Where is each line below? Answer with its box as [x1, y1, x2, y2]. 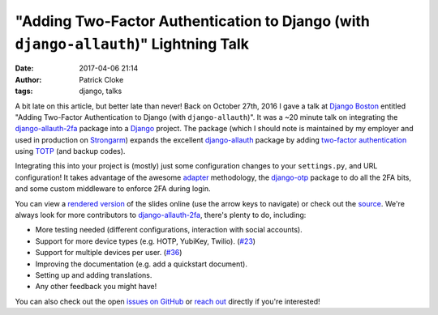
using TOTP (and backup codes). [15, 147, 126, 156]
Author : [15, 74, 42, 84]
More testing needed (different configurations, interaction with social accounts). [35, 225, 303, 235]
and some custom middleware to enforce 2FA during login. [15, 184, 211, 194]
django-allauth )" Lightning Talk [15, 35, 249, 53]
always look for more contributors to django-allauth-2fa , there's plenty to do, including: [15, 211, 307, 220]
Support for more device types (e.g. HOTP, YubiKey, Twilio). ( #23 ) [35, 236, 255, 246]
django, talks [79, 86, 122, 96]
